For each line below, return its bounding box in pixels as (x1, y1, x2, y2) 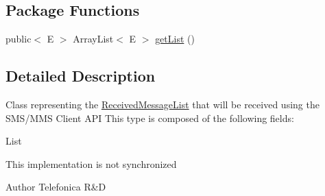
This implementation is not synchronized (5, 156, 177, 171)
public (5, 32, 32, 46)
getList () (155, 32, 195, 46)
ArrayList (73, 32, 114, 46)
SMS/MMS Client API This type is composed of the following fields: (5, 110, 294, 125)
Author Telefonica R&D (5, 180, 106, 194)
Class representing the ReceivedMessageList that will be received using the (5, 97, 320, 111)
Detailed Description (5, 65, 156, 86)
